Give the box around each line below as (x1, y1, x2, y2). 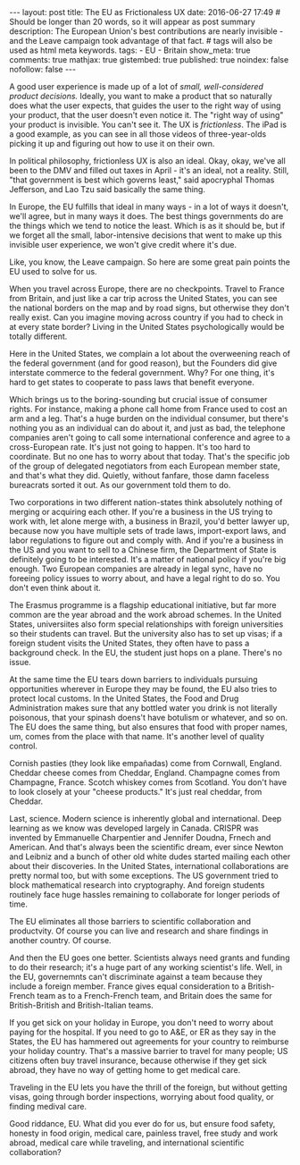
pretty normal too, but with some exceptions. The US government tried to (9, 870, 279, 881)
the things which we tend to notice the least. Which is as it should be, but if (9, 221, 286, 231)
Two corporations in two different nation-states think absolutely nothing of (9, 497, 283, 507)
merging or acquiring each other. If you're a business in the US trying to (9, 507, 273, 517)
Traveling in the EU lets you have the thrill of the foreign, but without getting (9, 1082, 287, 1093)
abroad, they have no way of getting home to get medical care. (9, 1065, 241, 1075)
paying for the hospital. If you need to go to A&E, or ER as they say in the (9, 1026, 277, 1037)
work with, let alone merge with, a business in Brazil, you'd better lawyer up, (9, 516, 290, 527)
